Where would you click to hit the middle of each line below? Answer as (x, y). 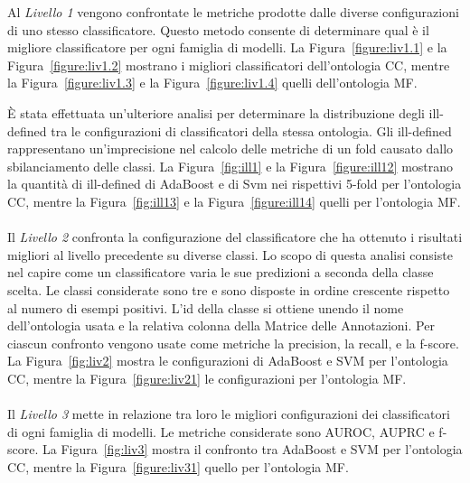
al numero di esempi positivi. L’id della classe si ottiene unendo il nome (206, 307)
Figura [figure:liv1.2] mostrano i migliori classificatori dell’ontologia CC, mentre (229, 65)
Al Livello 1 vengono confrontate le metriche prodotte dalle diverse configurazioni (233, 12)
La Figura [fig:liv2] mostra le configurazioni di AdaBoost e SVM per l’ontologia (228, 361)
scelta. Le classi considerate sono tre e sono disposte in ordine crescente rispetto (229, 289)
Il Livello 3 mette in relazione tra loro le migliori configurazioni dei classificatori (229, 414)
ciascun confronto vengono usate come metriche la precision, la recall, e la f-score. (233, 343)
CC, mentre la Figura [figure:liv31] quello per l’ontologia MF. (178, 466)
